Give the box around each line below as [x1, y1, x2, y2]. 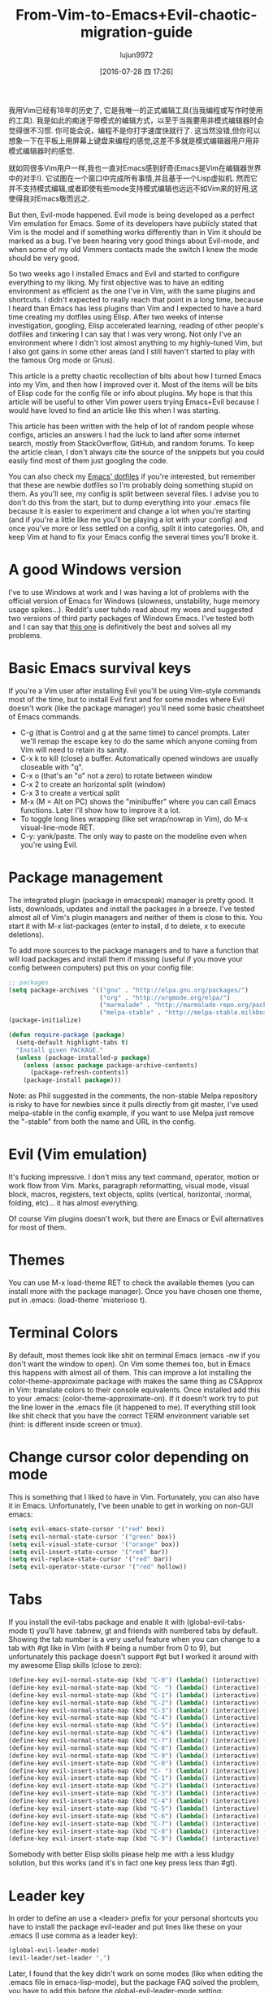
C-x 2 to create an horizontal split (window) [19, 779, 167, 789]
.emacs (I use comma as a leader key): [8, 1930, 138, 1940]
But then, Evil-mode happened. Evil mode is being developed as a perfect [8, 210, 255, 219]
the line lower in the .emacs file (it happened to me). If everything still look [8, 1402, 257, 1412]
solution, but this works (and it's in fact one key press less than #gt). [8, 1858, 237, 1868]
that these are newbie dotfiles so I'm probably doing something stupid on [8, 480, 253, 489]
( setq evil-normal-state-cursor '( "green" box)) [8, 1532, 176, 1541]
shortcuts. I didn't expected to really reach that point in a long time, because [8, 294, 264, 304]
